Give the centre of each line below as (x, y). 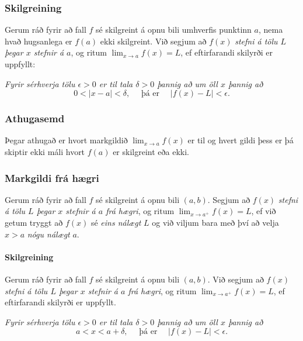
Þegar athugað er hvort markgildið (66, 140)
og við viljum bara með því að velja (215, 222)
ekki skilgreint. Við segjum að (153, 41)
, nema (271, 30)
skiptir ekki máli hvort (45, 151)
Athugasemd (35, 118)
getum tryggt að (34, 222)
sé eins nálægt (116, 222)
